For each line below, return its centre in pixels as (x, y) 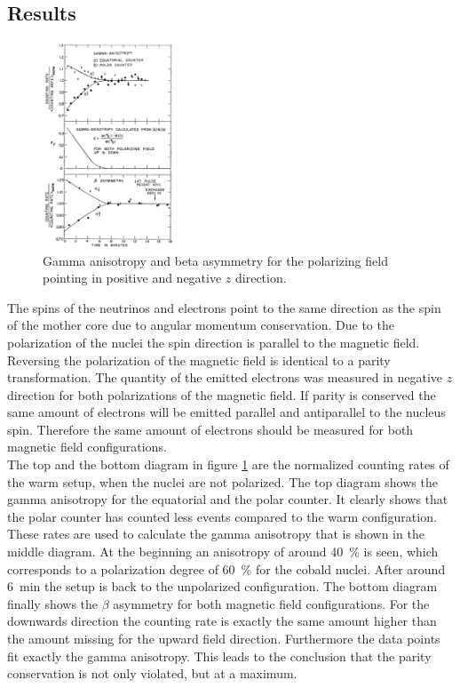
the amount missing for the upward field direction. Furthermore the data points (224, 638)
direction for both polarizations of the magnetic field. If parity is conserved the (222, 394)
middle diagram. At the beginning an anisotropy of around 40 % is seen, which (223, 552)
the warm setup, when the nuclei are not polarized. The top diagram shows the (222, 481)
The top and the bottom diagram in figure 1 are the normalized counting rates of (228, 464)
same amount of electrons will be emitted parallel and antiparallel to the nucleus (226, 412)
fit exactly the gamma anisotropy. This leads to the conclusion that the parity (219, 656)
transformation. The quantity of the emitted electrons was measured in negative (225, 377)
